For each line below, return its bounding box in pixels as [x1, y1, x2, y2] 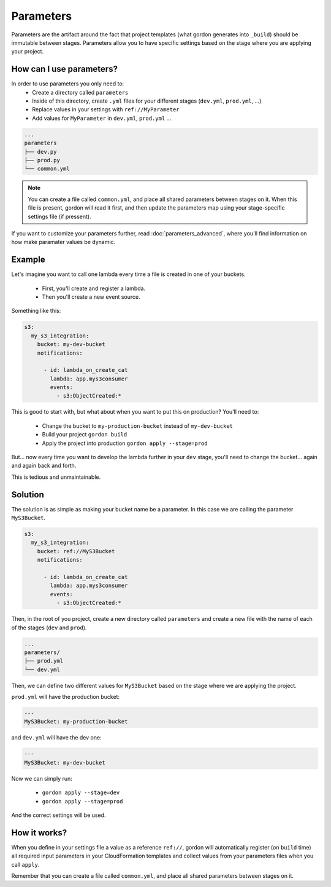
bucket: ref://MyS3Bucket [37, 548, 115, 554]
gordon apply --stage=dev [42, 789, 120, 796]
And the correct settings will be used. [11, 811, 106, 819]
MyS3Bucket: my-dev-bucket [24, 759, 105, 766]
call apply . [11, 861, 40, 868]
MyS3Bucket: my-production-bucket [24, 718, 128, 725]
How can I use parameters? [11, 64, 118, 74]
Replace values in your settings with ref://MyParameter [32, 106, 180, 113]
